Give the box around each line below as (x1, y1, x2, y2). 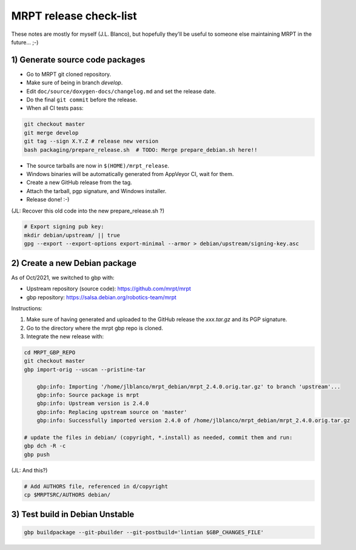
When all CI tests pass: (26, 104, 84, 112)
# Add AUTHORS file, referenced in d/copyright (24, 483, 168, 490)
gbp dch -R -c (24, 443, 66, 449)
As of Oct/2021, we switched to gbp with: (11, 274, 115, 281)
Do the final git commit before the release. (26, 96, 138, 103)
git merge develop (24, 129, 79, 136)
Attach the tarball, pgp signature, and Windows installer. (26, 187, 167, 194)
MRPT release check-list (11, 9, 138, 22)
